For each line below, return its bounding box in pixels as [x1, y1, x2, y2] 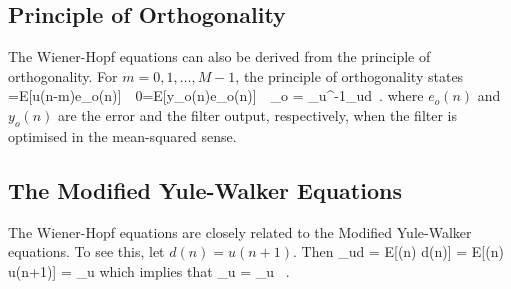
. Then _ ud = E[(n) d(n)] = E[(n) [293, 241, 504, 262]
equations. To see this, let [8, 241, 165, 262]
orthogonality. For [8, 65, 118, 86]
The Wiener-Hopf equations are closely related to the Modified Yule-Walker [8, 221, 472, 242]
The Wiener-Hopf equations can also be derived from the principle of [8, 46, 431, 67]
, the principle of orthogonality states [235, 65, 464, 86]
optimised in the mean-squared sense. [8, 125, 237, 146]
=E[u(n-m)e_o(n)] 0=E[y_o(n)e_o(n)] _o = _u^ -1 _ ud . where [8, 85, 424, 106]
